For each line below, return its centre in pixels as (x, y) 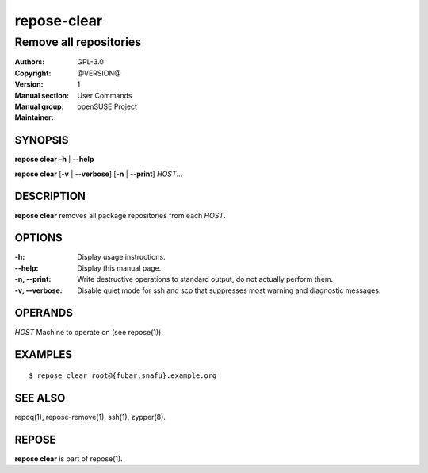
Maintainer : (34, 117)
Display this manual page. (119, 268)
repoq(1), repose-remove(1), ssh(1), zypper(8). (90, 417)
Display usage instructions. (121, 257)
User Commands (105, 95)
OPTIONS (38, 238)
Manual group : (39, 106)
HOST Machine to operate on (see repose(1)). (89, 332)
